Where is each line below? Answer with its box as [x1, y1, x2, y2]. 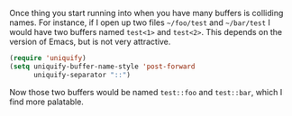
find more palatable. [9, 96, 84, 107]
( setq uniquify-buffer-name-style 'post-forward [9, 62, 196, 71]
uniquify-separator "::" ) [32, 70, 131, 79]
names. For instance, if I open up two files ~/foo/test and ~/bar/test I [9, 17, 270, 28]
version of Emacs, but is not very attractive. [9, 36, 171, 47]
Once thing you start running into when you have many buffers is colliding [9, 8, 284, 18]
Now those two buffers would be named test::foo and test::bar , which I [9, 86, 283, 97]
